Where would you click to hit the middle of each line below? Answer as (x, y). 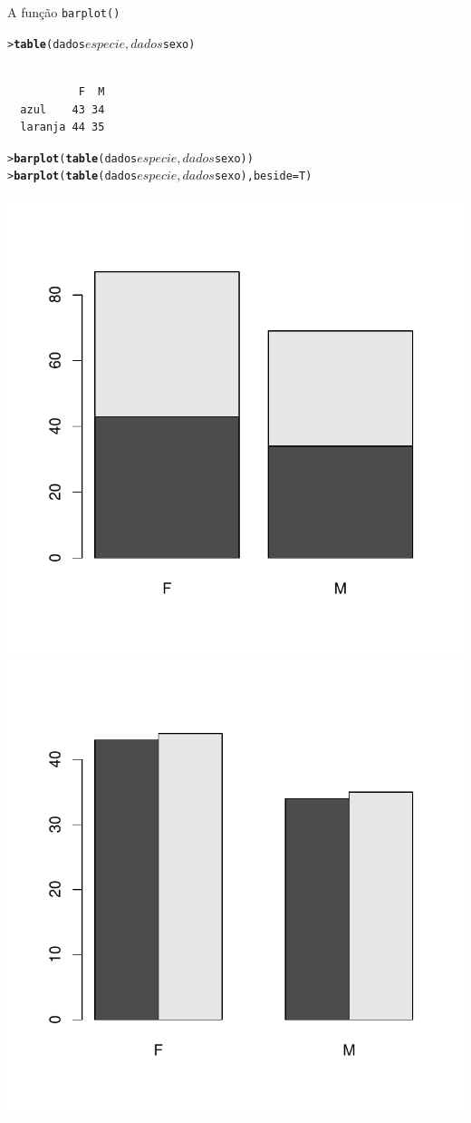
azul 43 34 (62, 109)
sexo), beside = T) (263, 176)
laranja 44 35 (62, 127)
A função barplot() (64, 12)
